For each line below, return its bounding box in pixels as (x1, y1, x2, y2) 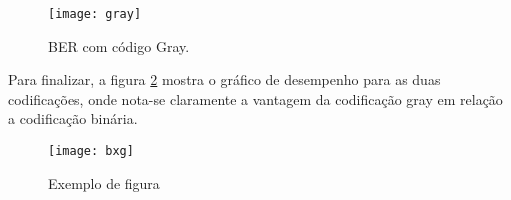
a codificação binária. (8, 108, 138, 129)
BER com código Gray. (48, 35, 190, 56)
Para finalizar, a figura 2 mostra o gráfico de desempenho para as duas (8, 69, 441, 90)
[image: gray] (48, 7, 142, 21)
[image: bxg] (48, 144, 134, 159)
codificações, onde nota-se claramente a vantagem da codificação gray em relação (8, 88, 503, 109)
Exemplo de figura (48, 172, 160, 193)
